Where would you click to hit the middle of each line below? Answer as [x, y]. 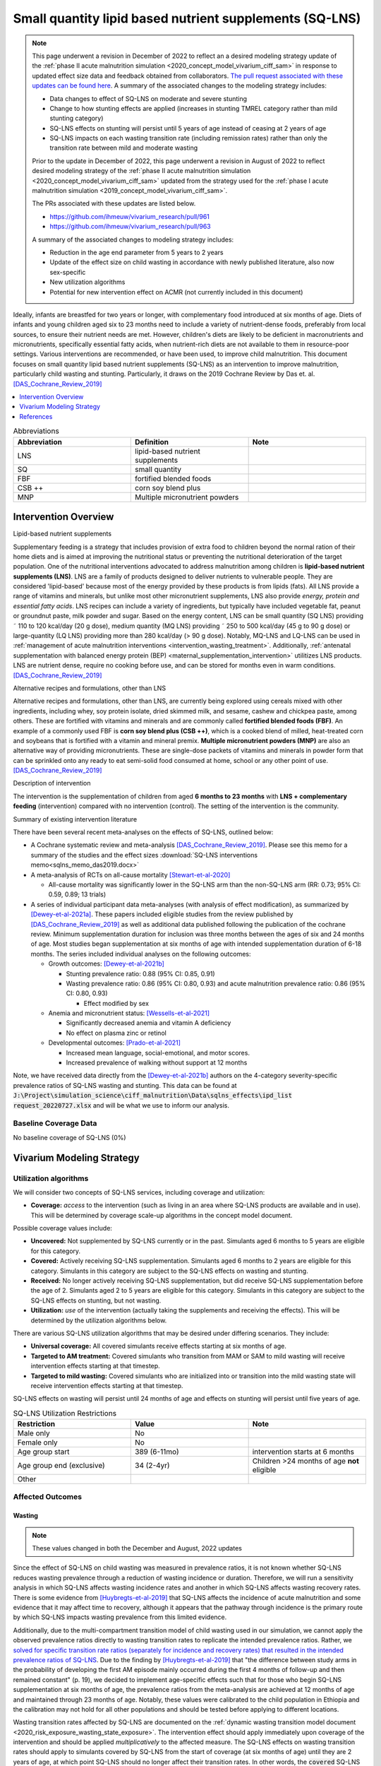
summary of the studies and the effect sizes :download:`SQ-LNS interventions [144, 855]
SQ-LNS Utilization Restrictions [65, 1413]
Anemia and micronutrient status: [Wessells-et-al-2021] [129, 1013]
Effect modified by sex [116, 1003]
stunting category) [77, 118]
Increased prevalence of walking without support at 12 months [157, 1062]
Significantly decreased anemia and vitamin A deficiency [149, 1023]
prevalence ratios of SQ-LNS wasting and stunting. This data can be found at [125, 1085]
